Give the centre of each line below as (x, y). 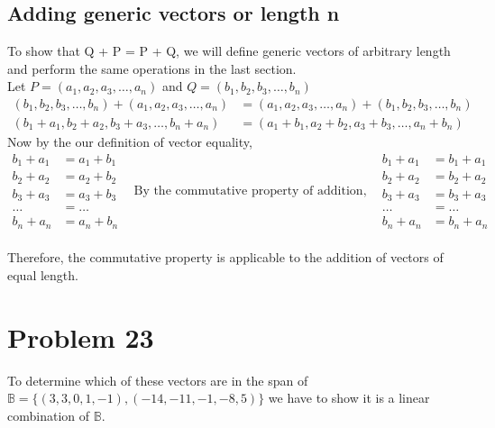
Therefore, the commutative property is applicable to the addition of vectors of (225, 257)
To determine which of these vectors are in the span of (158, 380)
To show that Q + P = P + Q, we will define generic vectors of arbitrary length (229, 51)
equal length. (43, 274)
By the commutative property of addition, (250, 191)
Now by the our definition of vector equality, (130, 142)
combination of (49, 415)
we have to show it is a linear (349, 398)
